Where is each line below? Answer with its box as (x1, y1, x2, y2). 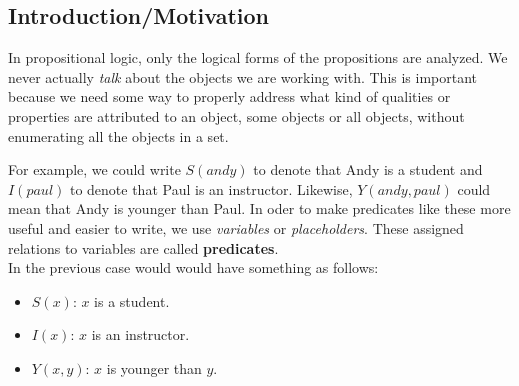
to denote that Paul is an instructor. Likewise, (69, 178, 353, 199)
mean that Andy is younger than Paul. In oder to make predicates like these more (8, 198, 511, 219)
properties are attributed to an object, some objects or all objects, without (8, 105, 465, 126)
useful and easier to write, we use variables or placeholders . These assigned (8, 217, 464, 238)
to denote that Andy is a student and (253, 159, 483, 180)
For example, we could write (8, 159, 181, 180)
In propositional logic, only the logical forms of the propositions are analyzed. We (8, 47, 508, 68)
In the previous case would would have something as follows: (8, 257, 379, 278)
